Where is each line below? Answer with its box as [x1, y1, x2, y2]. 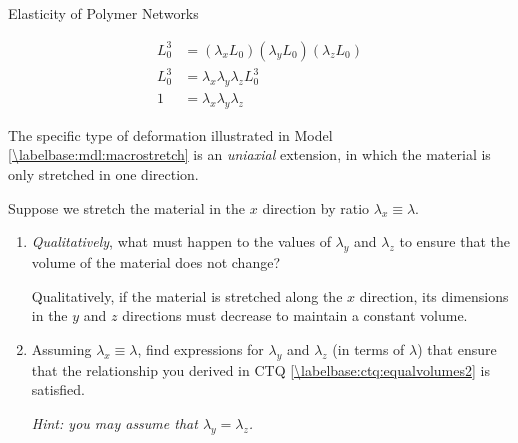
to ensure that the [399, 231, 511, 252]
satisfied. [31, 379, 85, 400]
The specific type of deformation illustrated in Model [8, 124, 333, 145]
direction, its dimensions [359, 285, 509, 306]
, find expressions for [137, 338, 264, 359]
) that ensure [417, 338, 497, 359]
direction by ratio [262, 197, 370, 218]
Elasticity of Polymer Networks [8, 3, 199, 23]
